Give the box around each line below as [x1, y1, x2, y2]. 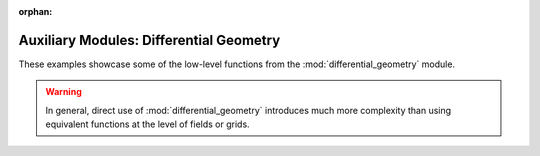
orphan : [18, 6, 53, 17]
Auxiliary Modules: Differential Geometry [18, 31, 281, 49]
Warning [45, 86, 82, 98]
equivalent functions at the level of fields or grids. [45, 118, 250, 130]
